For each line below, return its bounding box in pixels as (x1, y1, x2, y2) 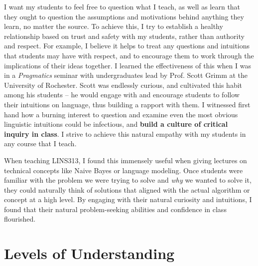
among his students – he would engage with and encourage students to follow (4, 89, 240, 100)
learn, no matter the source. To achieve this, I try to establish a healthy (4, 21, 223, 31)
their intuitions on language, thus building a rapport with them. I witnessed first (4, 99, 251, 109)
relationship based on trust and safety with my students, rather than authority (4, 30, 245, 41)
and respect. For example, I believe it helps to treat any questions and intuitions (4, 40, 250, 51)
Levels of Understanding (4, 243, 175, 264)
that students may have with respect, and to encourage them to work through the (4, 50, 254, 60)
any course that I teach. (4, 138, 77, 149)
